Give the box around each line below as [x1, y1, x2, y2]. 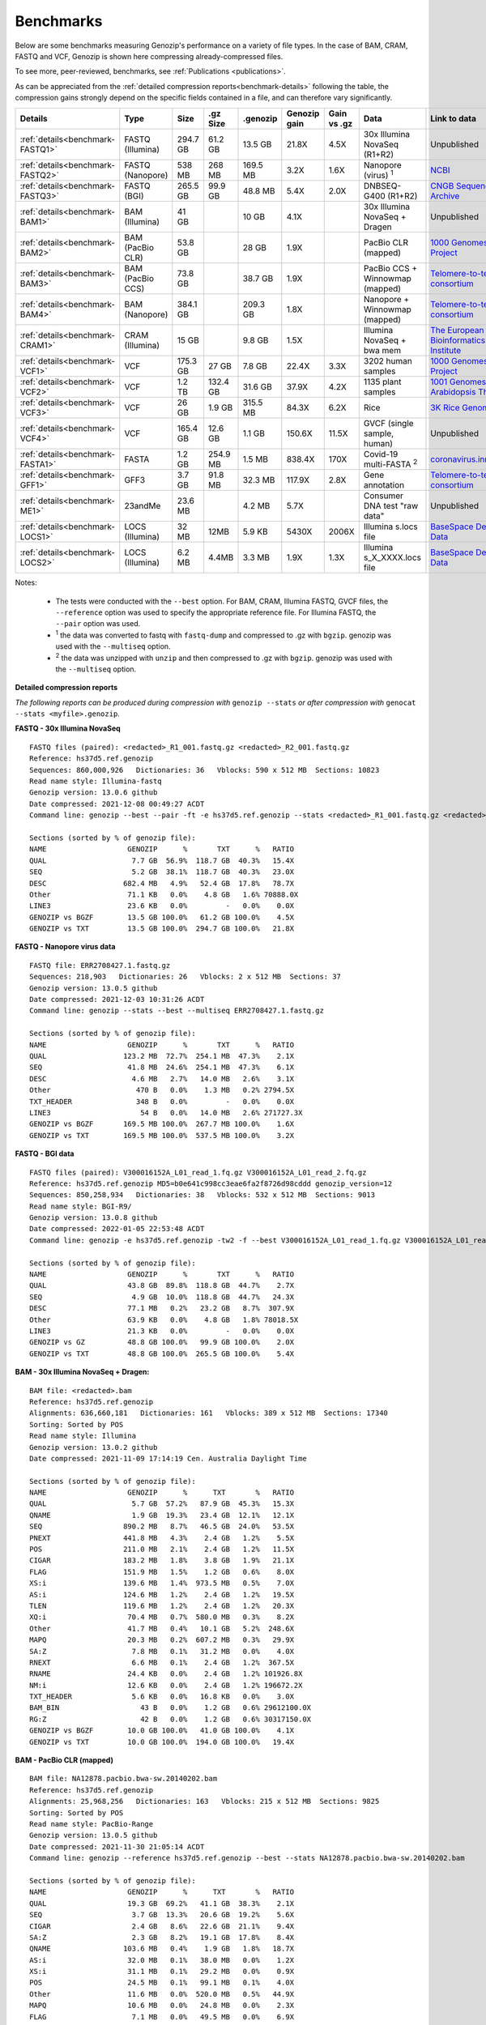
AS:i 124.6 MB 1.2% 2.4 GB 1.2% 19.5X [29, 1590, 295, 1599]
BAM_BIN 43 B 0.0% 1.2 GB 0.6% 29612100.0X [29, 1703, 312, 1712]
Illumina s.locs [363, 521, 418, 532]
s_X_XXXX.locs [363, 552, 421, 563]
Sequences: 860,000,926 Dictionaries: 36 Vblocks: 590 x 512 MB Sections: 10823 [29, 765, 380, 774]
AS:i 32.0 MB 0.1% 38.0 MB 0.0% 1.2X [29, 1955, 295, 1964]
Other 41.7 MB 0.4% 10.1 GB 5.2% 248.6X [29, 1624, 295, 1633]
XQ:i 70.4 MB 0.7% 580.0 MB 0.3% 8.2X [29, 1613, 295, 1622]
